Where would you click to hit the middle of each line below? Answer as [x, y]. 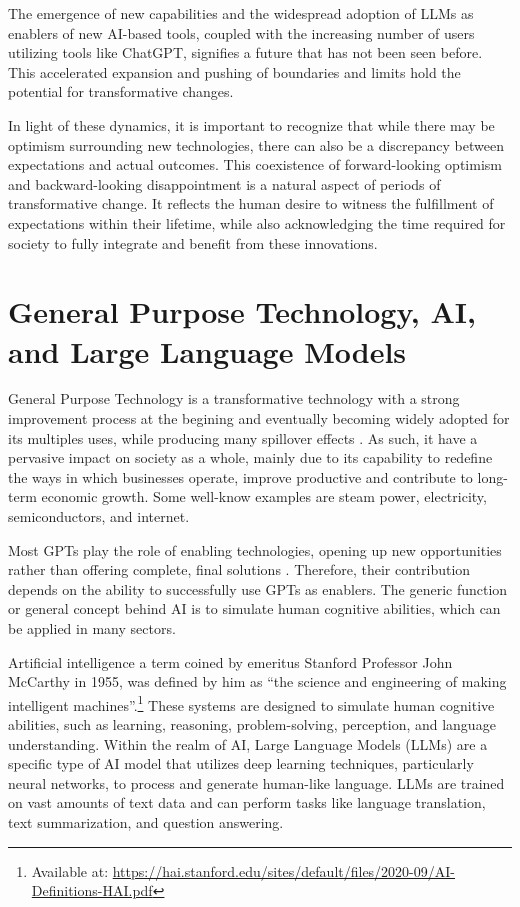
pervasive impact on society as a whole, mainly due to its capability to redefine [250, 457]
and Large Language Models [207, 350]
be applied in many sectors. [92, 627]
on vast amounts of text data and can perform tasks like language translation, [247, 802]
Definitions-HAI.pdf [92, 890]
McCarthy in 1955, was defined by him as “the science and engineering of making [257, 681]
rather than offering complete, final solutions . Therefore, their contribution [239, 569]
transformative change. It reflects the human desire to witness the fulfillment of [251, 203]
